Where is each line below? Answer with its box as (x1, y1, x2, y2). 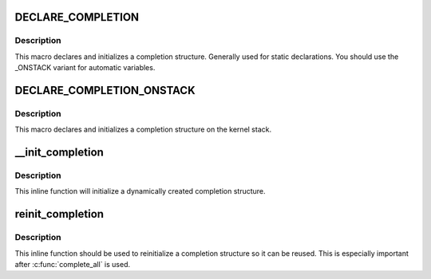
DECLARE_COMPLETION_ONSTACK (14, 84, 196, 97)
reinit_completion (14, 207, 104, 221)
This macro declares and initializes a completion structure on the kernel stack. (14, 124, 271, 135)
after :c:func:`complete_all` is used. (14, 260, 131, 269)
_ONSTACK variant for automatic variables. (14, 63, 156, 73)
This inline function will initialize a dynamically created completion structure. (14, 187, 267, 196)
